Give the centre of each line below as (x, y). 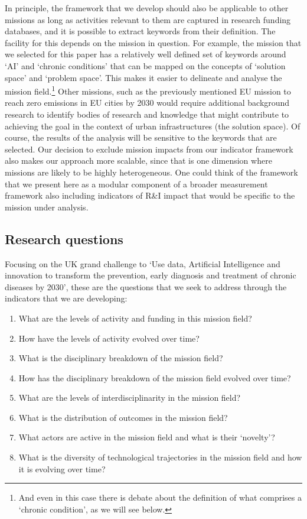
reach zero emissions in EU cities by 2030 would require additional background (147, 103)
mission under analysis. (47, 207)
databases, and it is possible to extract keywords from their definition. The (140, 31)
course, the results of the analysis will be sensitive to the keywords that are (141, 137)
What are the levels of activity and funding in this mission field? (135, 318)
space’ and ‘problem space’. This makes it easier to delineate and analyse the (143, 77)
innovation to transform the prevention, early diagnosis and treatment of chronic (151, 275)
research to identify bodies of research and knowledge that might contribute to (147, 114)
